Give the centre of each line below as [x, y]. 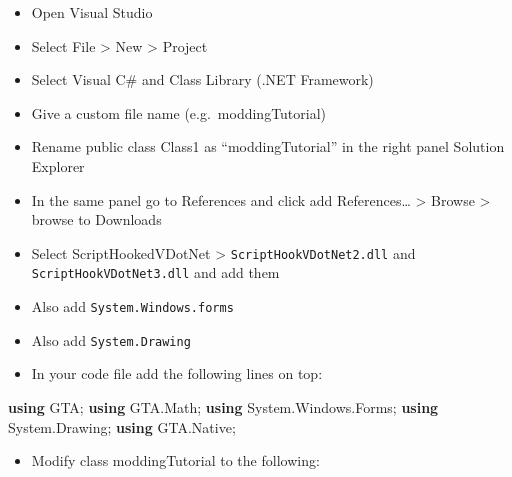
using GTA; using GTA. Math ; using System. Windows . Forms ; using [223, 406]
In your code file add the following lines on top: [177, 373]
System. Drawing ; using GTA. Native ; [122, 426]
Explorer [58, 165]
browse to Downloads [96, 219]
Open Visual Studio [92, 12]
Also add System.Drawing [111, 339]
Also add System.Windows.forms [132, 306]
